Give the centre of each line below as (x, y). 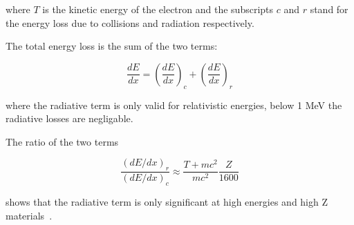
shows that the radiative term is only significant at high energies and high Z (167, 201)
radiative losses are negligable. (69, 118)
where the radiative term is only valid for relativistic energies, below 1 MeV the (174, 105)
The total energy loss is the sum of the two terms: (112, 46)
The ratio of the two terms (62, 141)
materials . (29, 215)
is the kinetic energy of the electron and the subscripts (158, 9)
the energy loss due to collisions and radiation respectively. (130, 22)
